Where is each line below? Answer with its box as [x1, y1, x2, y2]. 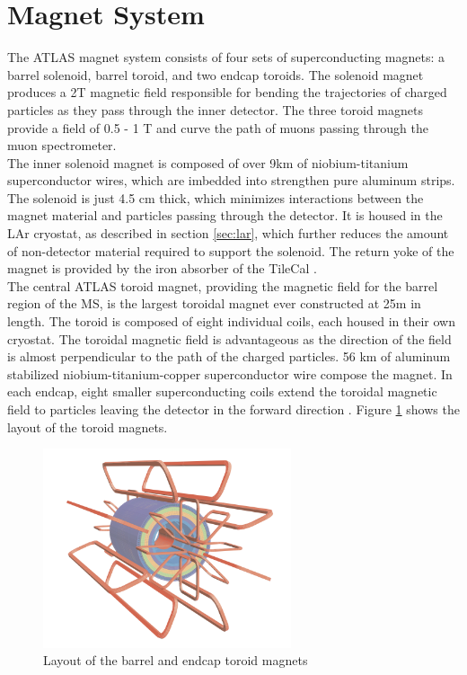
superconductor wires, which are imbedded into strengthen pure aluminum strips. [7, 171, 455, 190]
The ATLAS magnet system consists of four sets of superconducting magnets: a [7, 48, 445, 67]
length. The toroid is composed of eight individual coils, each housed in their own [7, 312, 455, 331]
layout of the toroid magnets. [7, 417, 168, 436]
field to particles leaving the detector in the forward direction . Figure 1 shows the [7, 400, 460, 418]
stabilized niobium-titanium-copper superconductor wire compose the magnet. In [7, 364, 453, 383]
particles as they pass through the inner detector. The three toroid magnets [7, 100, 423, 119]
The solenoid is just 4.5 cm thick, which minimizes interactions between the [7, 188, 424, 207]
